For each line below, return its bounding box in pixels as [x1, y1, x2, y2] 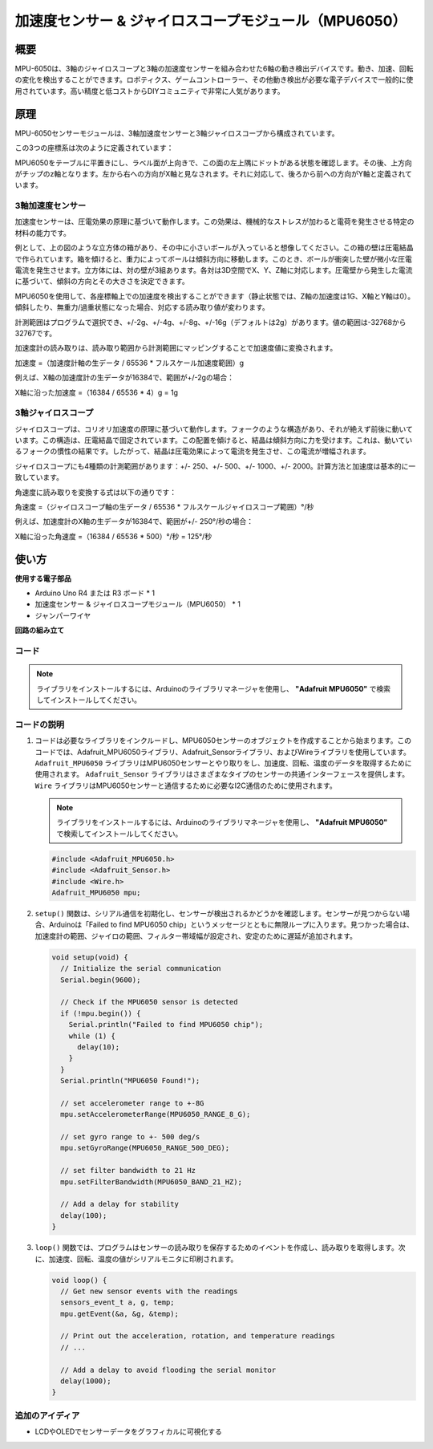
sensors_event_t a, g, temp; [60, 1298, 176, 1307]
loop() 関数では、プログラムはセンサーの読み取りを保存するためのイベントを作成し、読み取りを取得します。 [34, 1243, 399, 1252]
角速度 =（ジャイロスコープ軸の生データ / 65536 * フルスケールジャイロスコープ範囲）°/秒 [14, 502, 314, 512]
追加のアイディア [14, 1410, 80, 1421]
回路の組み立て [14, 626, 64, 635]
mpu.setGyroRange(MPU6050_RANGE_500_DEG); [60, 1143, 230, 1153]
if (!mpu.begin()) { [60, 1009, 141, 1018]
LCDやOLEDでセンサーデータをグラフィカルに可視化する [34, 1427, 222, 1436]
